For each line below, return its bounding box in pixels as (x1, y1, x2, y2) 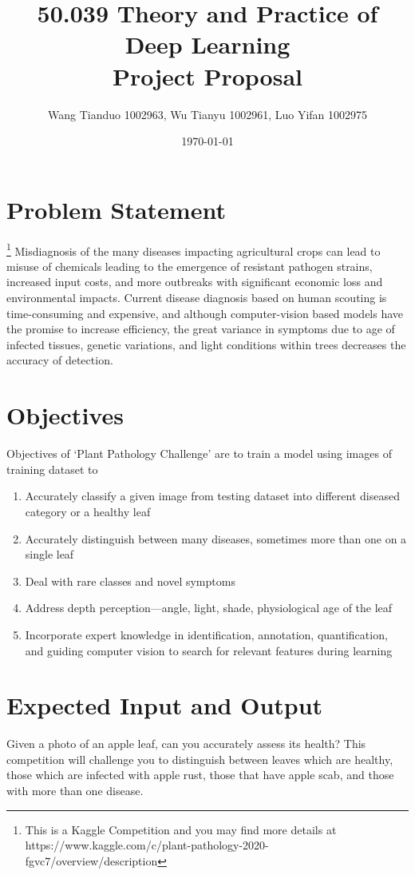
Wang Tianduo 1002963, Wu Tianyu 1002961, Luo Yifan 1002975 (47, 105, 368, 122)
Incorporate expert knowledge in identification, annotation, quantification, (25, 626, 388, 642)
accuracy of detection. (6, 352, 113, 368)
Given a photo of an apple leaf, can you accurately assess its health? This (6, 735, 366, 752)
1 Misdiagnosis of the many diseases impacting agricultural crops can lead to (6, 240, 381, 259)
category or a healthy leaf (25, 503, 151, 519)
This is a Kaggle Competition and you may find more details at (25, 821, 337, 837)
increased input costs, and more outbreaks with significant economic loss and (6, 273, 383, 290)
